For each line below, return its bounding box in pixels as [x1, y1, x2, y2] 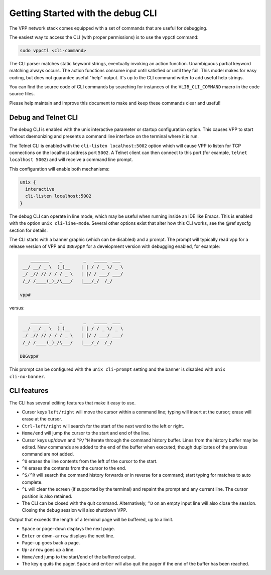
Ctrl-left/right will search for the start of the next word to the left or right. [22, 423, 184, 429]
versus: [9, 305, 25, 311]
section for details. [9, 227, 48, 233]
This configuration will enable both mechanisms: [9, 166, 110, 172]
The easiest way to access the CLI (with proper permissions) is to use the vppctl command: [9, 34, 199, 40]
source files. [9, 91, 35, 97]
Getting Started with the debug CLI [9, 8, 158, 19]
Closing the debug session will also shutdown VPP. [22, 507, 127, 513]
